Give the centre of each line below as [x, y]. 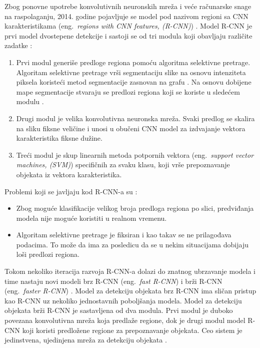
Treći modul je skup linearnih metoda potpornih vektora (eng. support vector [135, 154]
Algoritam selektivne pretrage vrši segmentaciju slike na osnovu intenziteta [131, 72]
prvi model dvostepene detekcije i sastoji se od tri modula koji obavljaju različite [128, 35]
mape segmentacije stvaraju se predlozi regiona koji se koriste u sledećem [128, 91]
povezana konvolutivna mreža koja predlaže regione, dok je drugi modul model [125, 320]
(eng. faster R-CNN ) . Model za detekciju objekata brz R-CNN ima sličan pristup [130, 291]
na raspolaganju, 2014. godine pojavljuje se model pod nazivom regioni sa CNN [126, 16]
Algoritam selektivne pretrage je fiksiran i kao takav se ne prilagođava [124, 235]
